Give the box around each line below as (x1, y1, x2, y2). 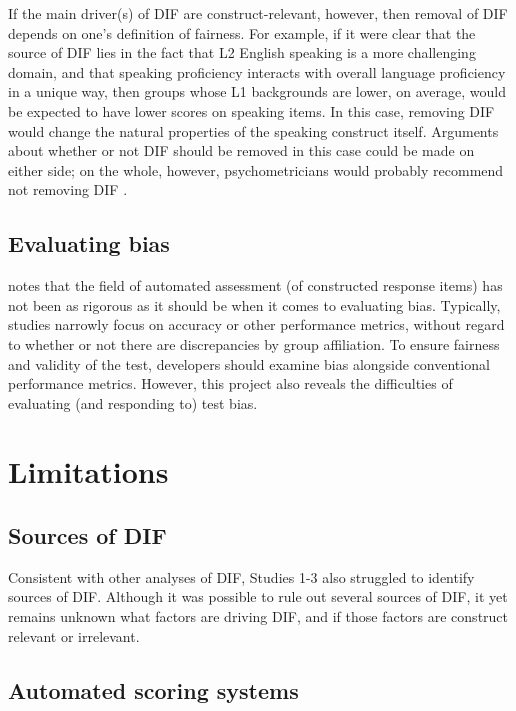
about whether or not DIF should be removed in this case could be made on (8, 140, 475, 161)
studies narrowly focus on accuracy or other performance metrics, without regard (8, 314, 505, 335)
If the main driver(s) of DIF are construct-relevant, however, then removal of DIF (8, 3, 508, 23)
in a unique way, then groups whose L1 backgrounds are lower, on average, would (8, 81, 507, 102)
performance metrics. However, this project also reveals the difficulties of (8, 373, 453, 394)
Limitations (8, 451, 169, 492)
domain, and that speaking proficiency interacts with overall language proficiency (8, 61, 506, 82)
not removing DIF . (8, 179, 128, 200)
